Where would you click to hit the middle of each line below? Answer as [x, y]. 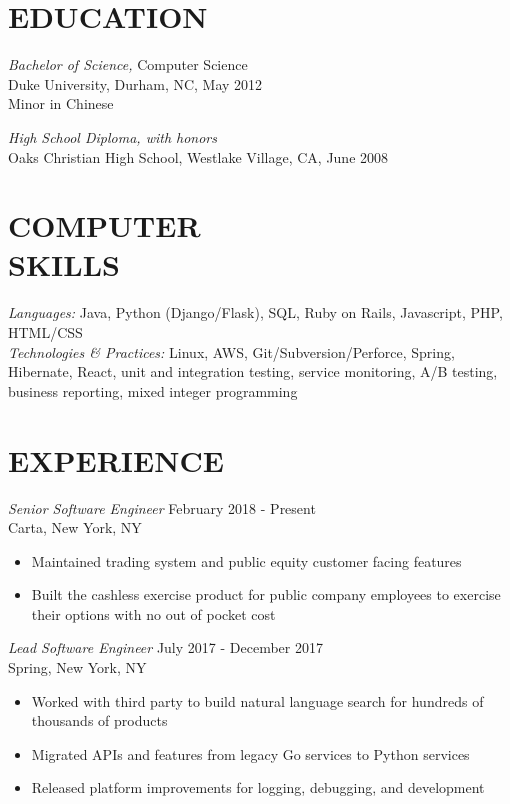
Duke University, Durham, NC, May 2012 [135, 83]
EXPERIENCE [116, 459]
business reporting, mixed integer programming [153, 390]
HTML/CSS [45, 332]
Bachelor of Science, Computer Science [128, 64]
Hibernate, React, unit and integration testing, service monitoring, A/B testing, [253, 371]
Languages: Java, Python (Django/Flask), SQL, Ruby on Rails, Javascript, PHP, [255, 312]
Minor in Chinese [61, 103]
